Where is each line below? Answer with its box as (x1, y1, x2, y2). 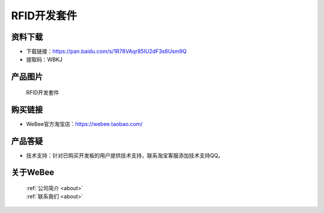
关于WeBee (11, 167, 55, 178)
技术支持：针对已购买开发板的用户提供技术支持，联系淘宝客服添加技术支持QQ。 (26, 152, 224, 159)
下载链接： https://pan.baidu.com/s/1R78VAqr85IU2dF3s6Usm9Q (26, 48, 187, 55)
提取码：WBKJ (26, 56, 63, 63)
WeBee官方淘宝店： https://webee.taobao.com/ (26, 120, 143, 127)
